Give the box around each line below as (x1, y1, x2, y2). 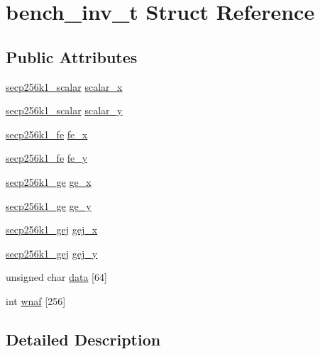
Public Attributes (6, 45, 138, 67)
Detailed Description (6, 328, 161, 350)
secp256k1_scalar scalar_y (6, 103, 123, 118)
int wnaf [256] (6, 293, 66, 308)
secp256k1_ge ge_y (6, 198, 92, 213)
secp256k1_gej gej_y (6, 245, 98, 260)
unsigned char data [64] (6, 270, 107, 284)
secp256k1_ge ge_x (6, 174, 92, 189)
